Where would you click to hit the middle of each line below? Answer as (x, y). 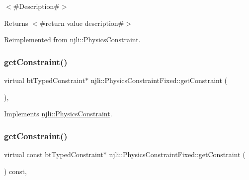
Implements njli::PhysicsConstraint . (58, 114)
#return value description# (82, 23)
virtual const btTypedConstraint (54, 154)
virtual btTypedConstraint (45, 80)
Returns (16, 23)
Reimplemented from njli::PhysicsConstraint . (72, 40)
